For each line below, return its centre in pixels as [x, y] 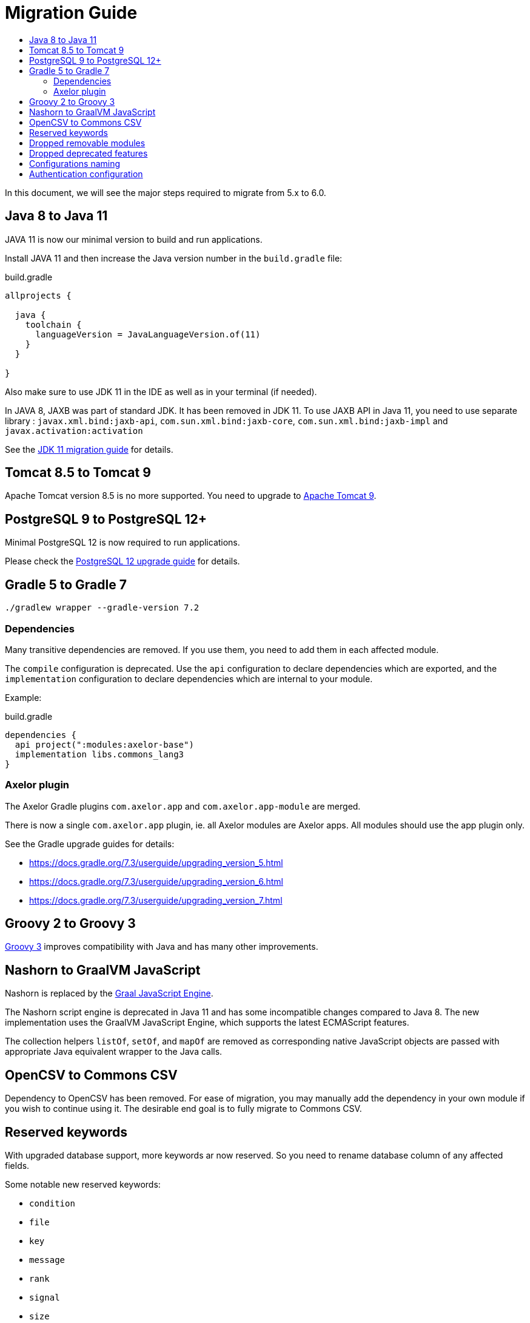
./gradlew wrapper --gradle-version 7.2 [102, 608]
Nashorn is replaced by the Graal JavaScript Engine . [109, 993]
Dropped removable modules [87, 143]
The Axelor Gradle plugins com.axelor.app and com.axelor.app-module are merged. [183, 806]
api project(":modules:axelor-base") [104, 744]
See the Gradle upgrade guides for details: [90, 844]
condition [52, 1203]
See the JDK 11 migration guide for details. [89, 449]
